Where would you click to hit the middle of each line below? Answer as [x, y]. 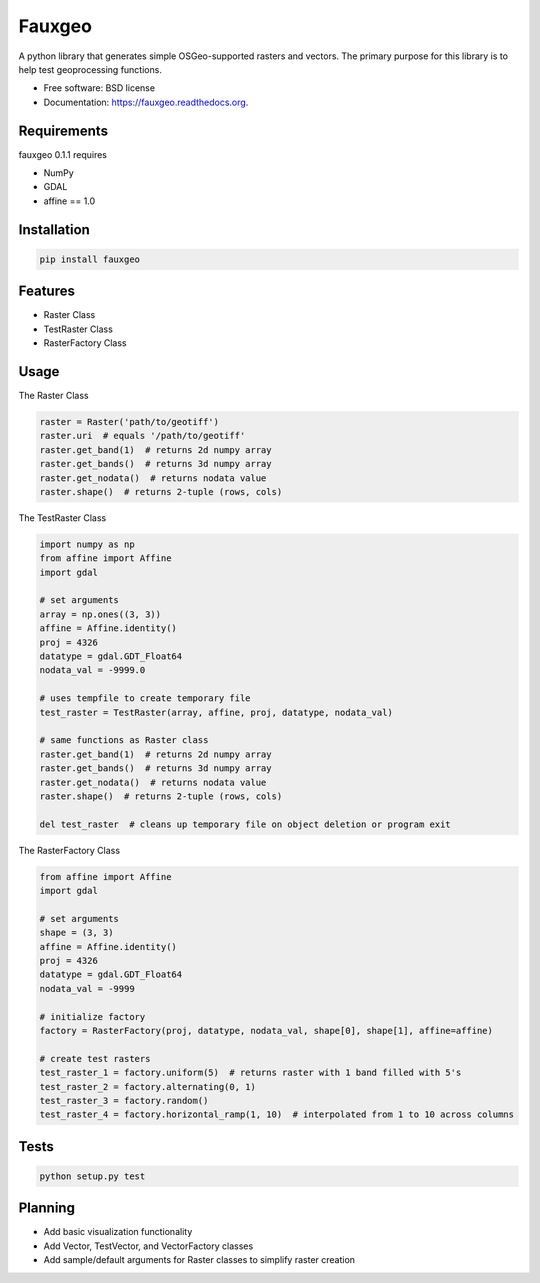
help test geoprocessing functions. [90, 69]
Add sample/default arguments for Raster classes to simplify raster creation [199, 1260]
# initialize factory [92, 1016]
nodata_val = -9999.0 [92, 670]
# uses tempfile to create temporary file [145, 698]
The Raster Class [53, 395]
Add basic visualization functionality [118, 1232]
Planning [46, 1208]
